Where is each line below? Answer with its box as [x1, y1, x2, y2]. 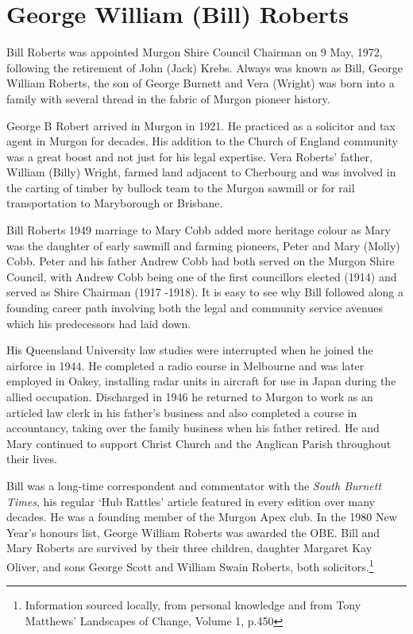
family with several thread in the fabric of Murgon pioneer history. [6, 90, 330, 106]
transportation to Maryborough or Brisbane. [6, 195, 223, 211]
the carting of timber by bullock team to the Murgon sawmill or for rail [6, 179, 355, 195]
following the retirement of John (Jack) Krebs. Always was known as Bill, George [6, 59, 403, 75]
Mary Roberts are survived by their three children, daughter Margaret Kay [6, 539, 372, 556]
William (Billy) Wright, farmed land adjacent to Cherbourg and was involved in [6, 164, 396, 180]
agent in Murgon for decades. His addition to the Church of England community [6, 133, 398, 149]
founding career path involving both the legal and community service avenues [6, 300, 383, 316]
